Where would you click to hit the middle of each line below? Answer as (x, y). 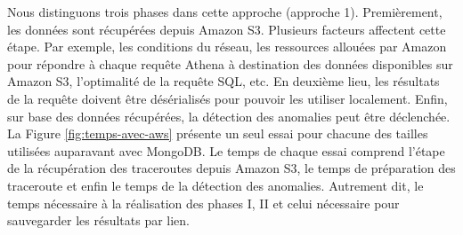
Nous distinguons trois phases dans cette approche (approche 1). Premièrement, (225, 12)
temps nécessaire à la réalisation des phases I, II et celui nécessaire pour (203, 203)
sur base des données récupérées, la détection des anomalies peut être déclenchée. (229, 116)
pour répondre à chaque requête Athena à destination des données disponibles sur (230, 63)
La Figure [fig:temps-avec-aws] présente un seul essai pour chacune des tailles (218, 133)
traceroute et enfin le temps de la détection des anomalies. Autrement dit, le (215, 185)
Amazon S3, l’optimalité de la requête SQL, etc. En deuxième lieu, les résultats (223, 81)
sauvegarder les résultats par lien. (99, 220)
